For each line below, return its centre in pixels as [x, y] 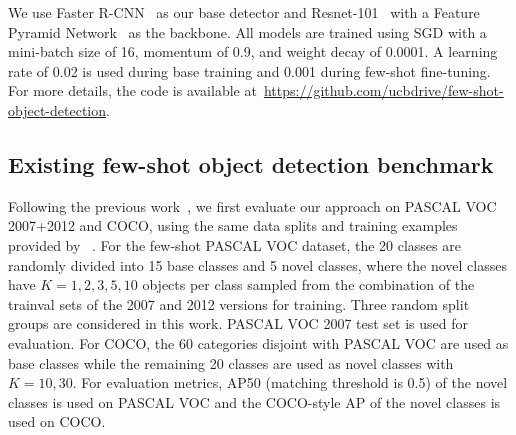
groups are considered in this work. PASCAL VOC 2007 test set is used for [238, 323]
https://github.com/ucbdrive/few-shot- [383, 90]
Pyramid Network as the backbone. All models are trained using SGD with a [247, 31]
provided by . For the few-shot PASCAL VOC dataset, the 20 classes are [234, 244]
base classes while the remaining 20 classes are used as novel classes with [231, 362]
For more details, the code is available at [132, 90]
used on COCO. [57, 421]
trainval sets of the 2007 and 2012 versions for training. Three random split [239, 303]
